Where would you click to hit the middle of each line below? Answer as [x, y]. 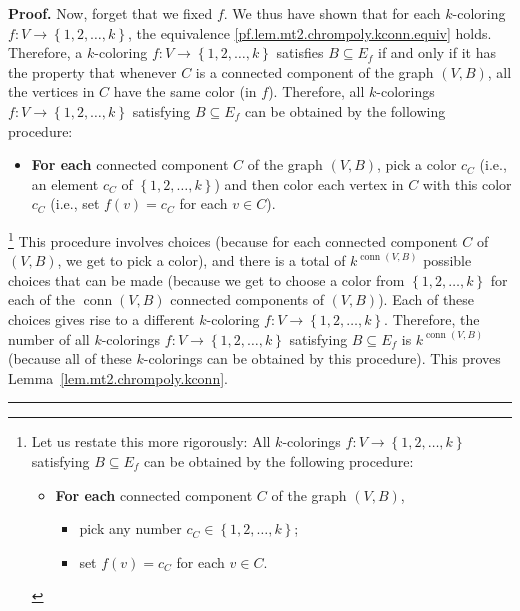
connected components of [247, 299]
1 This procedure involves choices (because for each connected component [233, 239]
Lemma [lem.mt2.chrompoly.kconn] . [118, 377]
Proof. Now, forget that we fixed [110, 13]
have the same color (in [185, 91]
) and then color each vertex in [309, 183]
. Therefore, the [432, 318]
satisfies [300, 52]
